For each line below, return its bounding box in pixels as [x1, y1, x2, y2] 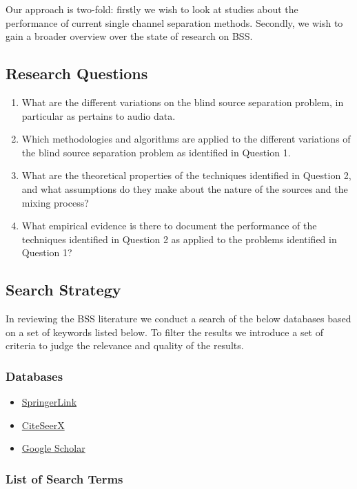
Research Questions [6, 63, 148, 84]
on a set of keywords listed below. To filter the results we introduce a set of [6, 324, 324, 339]
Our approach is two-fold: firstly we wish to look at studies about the [6, 2, 298, 16]
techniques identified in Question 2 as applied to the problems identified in [21, 231, 337, 246]
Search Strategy [6, 279, 121, 300]
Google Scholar [21, 441, 85, 455]
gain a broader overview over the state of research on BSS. [6, 29, 253, 43]
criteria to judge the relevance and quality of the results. [6, 338, 244, 353]
